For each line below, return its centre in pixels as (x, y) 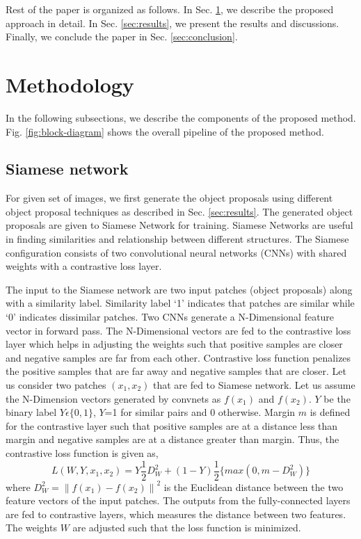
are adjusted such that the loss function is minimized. (187, 528)
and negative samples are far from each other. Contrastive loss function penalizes (178, 357)
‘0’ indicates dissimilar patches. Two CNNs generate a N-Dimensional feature (170, 317)
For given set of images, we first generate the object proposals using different (169, 198)
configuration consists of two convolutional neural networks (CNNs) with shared (176, 252)
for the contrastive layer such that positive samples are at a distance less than (172, 425)
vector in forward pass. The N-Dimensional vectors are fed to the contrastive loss (178, 330)
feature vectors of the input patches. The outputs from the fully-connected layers (178, 500)
